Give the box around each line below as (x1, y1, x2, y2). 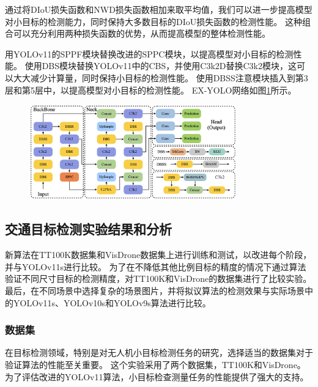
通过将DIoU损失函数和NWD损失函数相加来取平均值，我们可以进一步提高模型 (5, 3, 312, 15)
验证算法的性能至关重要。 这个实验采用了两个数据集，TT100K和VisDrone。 (5, 358, 306, 371)
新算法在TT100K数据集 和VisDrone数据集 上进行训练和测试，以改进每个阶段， (5, 248, 312, 261)
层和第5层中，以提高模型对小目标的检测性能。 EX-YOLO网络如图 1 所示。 (5, 83, 297, 96)
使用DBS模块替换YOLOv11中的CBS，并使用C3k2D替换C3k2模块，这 (24, 59, 297, 72)
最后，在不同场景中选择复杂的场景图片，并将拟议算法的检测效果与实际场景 (5, 284, 305, 297)
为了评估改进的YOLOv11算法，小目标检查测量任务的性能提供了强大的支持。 (5, 370, 309, 383)
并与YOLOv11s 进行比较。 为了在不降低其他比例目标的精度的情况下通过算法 (5, 260, 306, 273)
